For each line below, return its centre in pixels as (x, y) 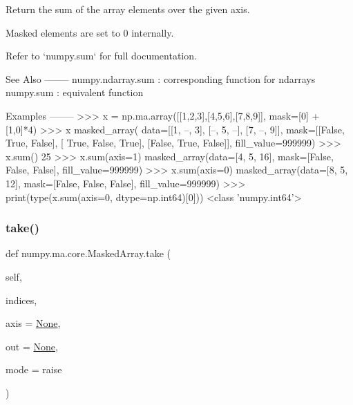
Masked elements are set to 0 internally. (90, 32)
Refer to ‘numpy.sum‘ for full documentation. (101, 56)
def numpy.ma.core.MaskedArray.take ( (88, 253)
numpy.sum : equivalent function (75, 92)
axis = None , (33, 323)
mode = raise (34, 369)
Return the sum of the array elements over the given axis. (128, 9)
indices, (21, 300)
